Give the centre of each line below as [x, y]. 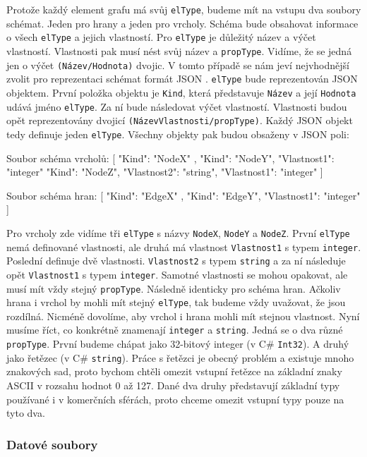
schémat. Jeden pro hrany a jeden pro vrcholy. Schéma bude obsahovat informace [182, 23]
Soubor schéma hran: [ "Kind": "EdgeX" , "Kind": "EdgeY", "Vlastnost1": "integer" [183, 195]
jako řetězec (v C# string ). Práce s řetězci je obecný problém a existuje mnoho [180, 357]
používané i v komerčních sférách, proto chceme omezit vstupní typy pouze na [175, 399]
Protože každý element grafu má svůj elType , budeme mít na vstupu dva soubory [184, 9]
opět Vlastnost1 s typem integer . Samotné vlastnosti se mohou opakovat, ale [177, 274]
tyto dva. [26, 413]
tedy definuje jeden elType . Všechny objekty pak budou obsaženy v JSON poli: [178, 134]
